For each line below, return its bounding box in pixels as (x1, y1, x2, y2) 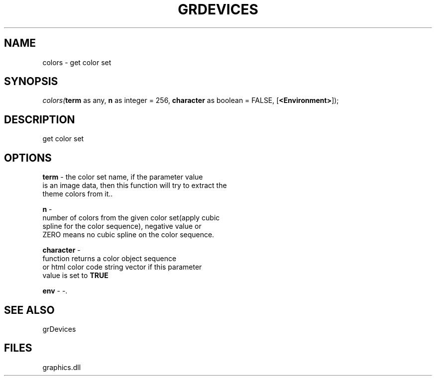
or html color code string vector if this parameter (42, 263, 202, 272)
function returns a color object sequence (42, 254, 177, 263)
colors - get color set (42, 58, 111, 67)
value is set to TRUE (42, 271, 109, 280)
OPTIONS (4, 151, 52, 164)
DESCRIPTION (4, 113, 75, 126)
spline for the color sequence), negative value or (42, 222, 202, 231)
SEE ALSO (4, 303, 55, 316)
